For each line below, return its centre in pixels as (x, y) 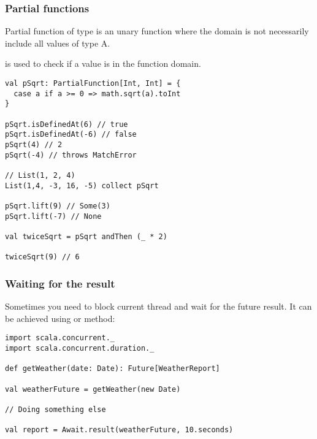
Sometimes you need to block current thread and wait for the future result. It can (158, 306)
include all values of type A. (58, 43)
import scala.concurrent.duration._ (80, 348)
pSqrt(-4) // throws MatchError (71, 155)
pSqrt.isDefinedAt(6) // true (67, 124)
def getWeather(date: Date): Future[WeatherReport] (113, 369)
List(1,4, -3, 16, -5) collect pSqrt (82, 185)
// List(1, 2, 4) (40, 175)
